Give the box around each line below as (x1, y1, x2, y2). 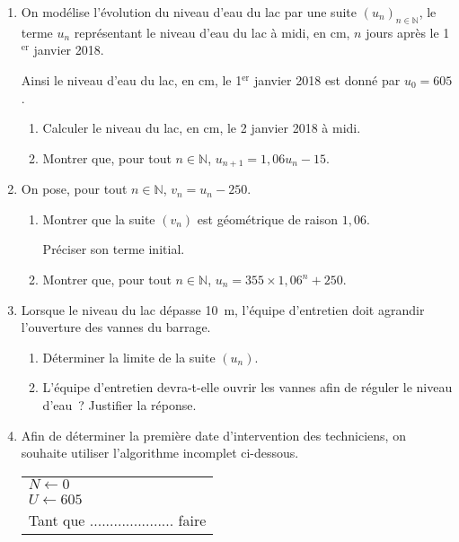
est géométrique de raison (197, 209, 339, 228)
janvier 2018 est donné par (253, 70, 401, 89)
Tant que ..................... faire (28, 509, 207, 530)
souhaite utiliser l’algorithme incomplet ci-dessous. (21, 443, 299, 462)
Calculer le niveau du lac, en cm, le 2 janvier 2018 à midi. (42, 118, 361, 137)
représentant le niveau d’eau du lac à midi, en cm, (74, 22, 350, 41)
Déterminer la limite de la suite (42, 347, 216, 366)
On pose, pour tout (21, 179, 128, 198)
